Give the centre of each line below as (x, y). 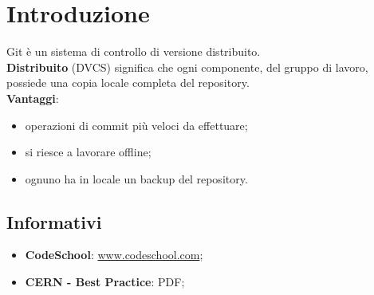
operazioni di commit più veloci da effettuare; (136, 125)
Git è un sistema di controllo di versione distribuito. (134, 51)
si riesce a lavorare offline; (88, 152)
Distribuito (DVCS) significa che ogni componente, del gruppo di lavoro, (187, 67)
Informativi (54, 221)
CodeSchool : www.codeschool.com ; (114, 255)
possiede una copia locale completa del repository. (128, 83)
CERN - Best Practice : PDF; (105, 282)
